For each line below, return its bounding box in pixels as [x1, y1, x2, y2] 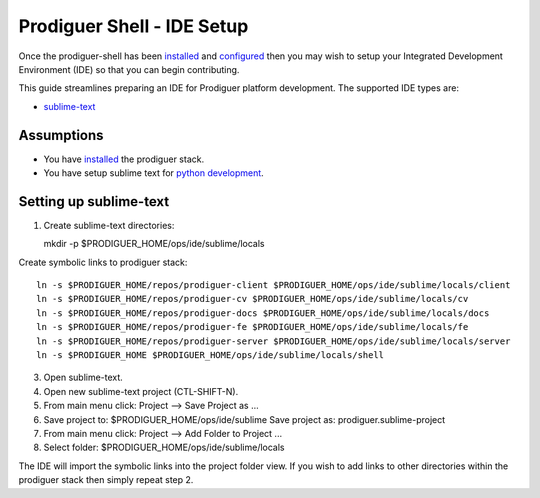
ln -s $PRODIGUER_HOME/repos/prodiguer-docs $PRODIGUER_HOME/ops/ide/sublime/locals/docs [36, 307, 490, 319]
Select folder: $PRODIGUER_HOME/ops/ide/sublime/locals [43, 441, 285, 454]
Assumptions [18, 126, 104, 144]
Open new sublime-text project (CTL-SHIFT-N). [43, 385, 239, 397]
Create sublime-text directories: [43, 219, 175, 231]
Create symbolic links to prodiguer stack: [18, 256, 188, 268]
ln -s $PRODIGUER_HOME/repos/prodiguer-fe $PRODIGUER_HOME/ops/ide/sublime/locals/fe [36, 321, 469, 333]
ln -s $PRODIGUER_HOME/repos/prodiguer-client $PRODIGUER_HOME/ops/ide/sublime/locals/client [36, 280, 511, 291]
